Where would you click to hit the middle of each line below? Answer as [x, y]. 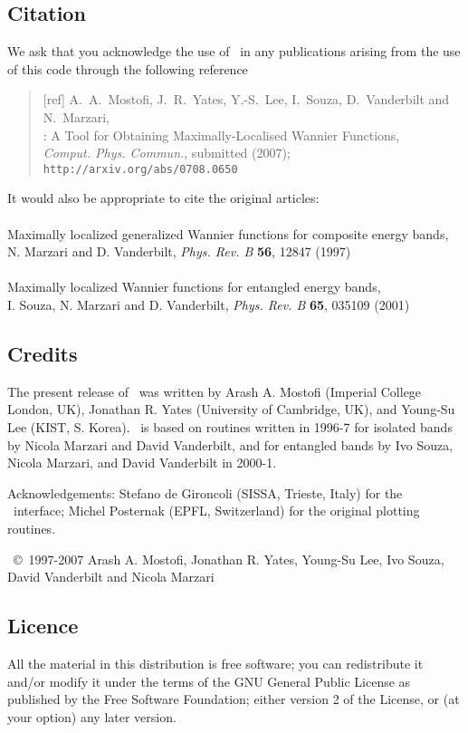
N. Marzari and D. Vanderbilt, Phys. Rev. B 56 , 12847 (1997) [179, 251]
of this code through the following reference [128, 68]
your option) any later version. [92, 716]
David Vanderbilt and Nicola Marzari [111, 577]
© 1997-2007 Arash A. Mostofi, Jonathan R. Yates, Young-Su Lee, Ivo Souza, [229, 559]
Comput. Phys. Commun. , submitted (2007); [167, 153]
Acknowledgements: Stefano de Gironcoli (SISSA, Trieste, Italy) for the [205, 492]
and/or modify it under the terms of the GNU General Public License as [209, 681]
